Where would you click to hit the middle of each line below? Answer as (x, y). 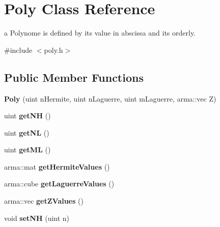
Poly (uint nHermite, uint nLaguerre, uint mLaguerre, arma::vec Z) (110, 98)
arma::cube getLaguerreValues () (59, 184)
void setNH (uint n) (37, 218)
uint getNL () (27, 132)
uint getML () (28, 150)
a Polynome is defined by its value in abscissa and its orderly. (100, 33)
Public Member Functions (74, 77)
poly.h (53, 50)
